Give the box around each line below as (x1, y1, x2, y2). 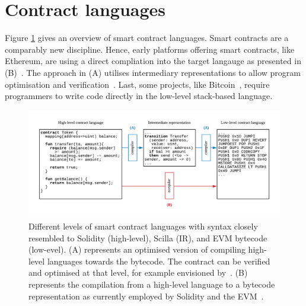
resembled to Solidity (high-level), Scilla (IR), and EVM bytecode (28, 231, 267, 244)
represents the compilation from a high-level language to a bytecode (28, 278, 275, 291)
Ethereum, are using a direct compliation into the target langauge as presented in (5, 55, 301, 67)
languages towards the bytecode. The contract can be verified (47, 254, 270, 267)
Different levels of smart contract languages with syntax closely (28, 220, 258, 232)
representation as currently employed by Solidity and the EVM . (28, 289, 264, 302)
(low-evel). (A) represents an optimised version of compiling (28, 243, 246, 256)
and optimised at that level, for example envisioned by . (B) (28, 266, 248, 279)
